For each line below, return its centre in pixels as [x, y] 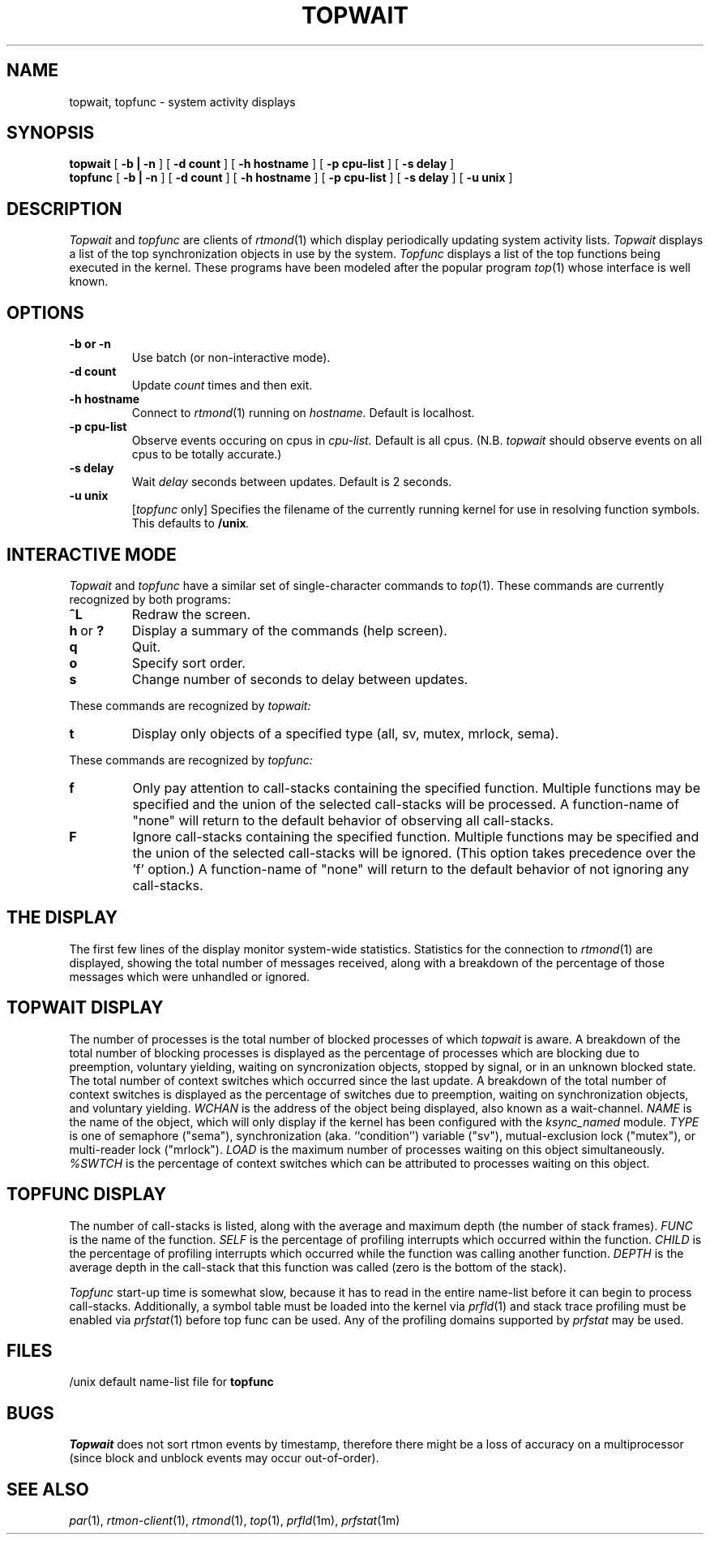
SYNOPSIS [51, 133]
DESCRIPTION [64, 209]
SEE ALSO [48, 1489]
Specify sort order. [188, 663]
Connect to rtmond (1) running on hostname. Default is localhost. [303, 413]
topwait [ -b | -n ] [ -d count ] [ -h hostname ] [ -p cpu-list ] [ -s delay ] [262, 164]
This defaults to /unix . [190, 523]
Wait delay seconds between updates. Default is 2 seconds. [292, 482]
